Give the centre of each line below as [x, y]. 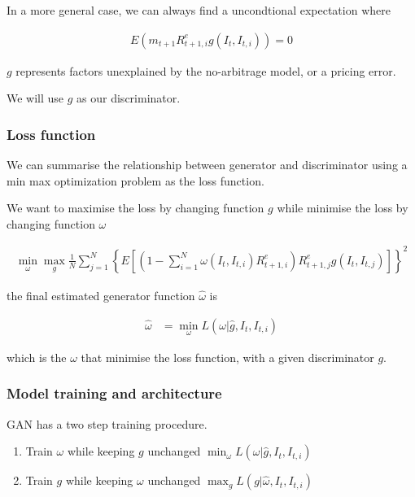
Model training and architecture [114, 393]
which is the [37, 357]
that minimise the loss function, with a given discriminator [227, 357]
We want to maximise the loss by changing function [135, 208]
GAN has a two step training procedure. [107, 423]
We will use [35, 98]
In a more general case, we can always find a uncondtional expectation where [199, 10]
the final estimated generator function [101, 295]
